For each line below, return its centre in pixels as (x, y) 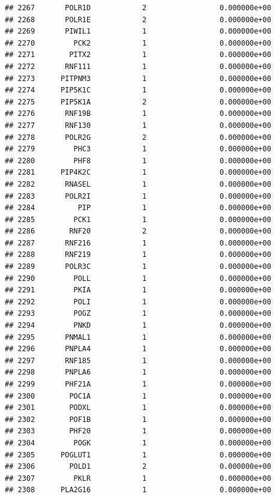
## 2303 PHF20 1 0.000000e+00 (138, 431)
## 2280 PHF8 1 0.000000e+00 (138, 161)
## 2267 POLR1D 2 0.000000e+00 (138, 8)
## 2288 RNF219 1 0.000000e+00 (138, 255)
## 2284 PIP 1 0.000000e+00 (138, 208)
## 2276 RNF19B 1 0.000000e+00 (138, 114)
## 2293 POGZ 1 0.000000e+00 (138, 314)
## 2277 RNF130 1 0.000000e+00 (138, 125)
